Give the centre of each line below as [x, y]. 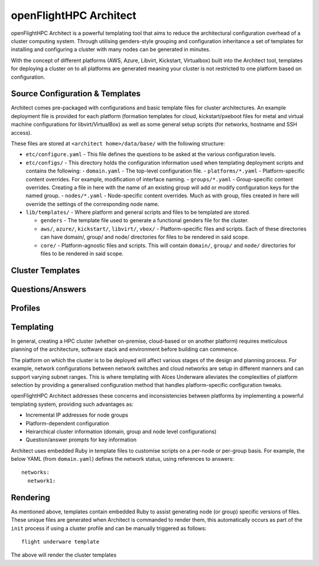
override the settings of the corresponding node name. [92, 204]
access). [21, 132]
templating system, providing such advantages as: [72, 404]
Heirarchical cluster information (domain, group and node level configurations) [121, 431]
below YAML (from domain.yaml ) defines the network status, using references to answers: [123, 459]
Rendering [30, 497]
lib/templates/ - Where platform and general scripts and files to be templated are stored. [138, 212]
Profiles [26, 308]
